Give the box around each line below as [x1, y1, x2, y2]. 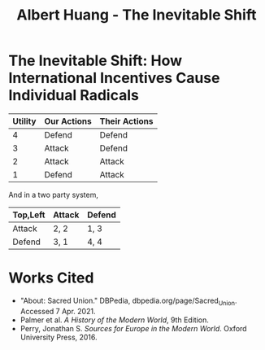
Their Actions [99, 116, 154, 127]
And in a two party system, [8, 190, 99, 199]
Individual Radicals [8, 86, 140, 105]
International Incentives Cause [8, 69, 220, 87]
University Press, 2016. [20, 332, 98, 342]
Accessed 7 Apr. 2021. [20, 306, 96, 316]
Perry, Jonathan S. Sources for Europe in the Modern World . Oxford [20, 323, 247, 333]
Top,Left [12, 209, 46, 221]
